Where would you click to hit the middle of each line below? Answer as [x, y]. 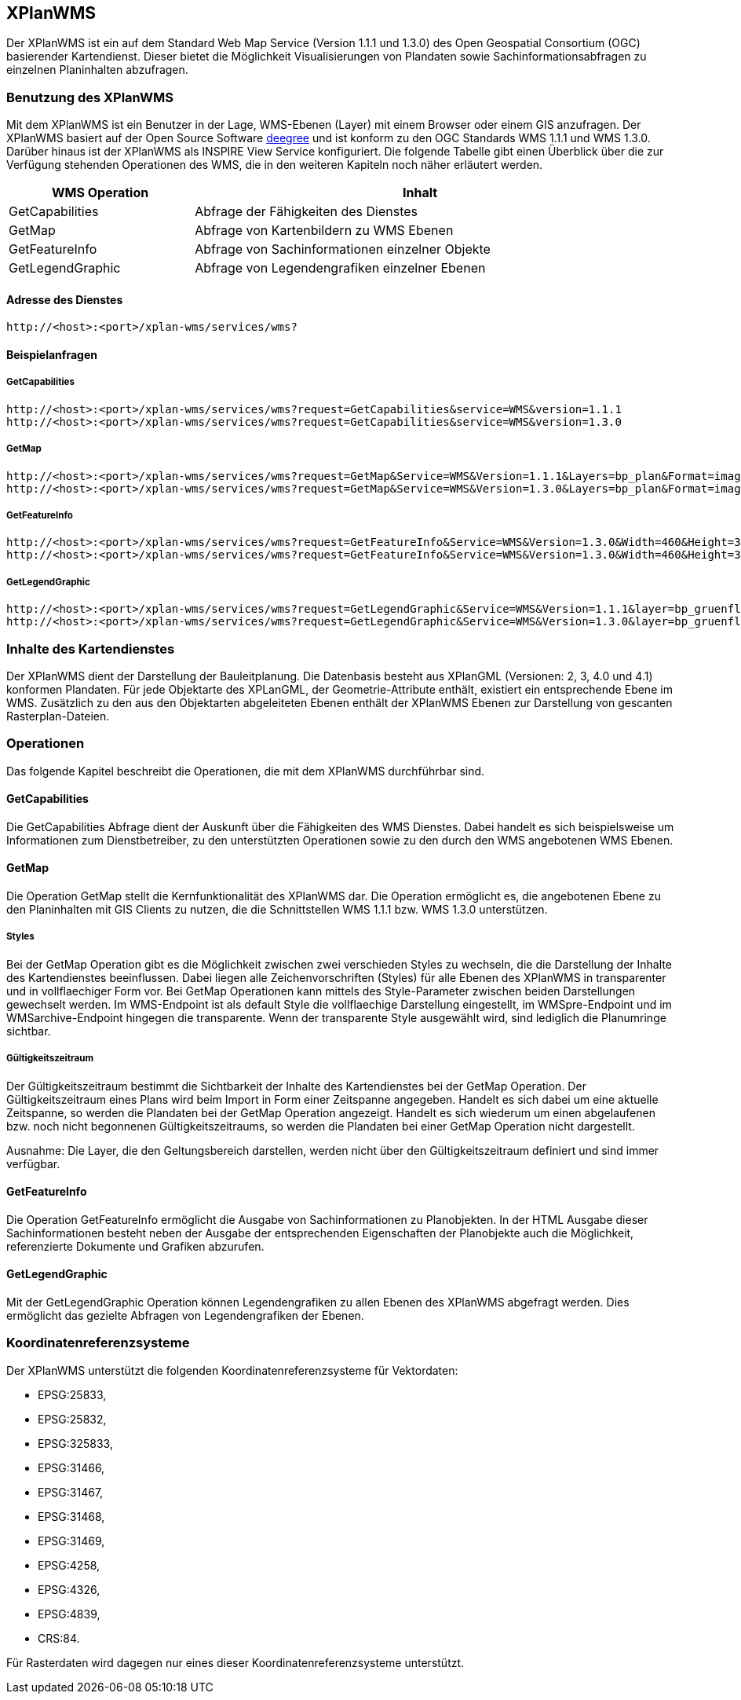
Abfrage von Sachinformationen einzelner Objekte [343, 249]
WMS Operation [100, 193]
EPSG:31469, [71, 1541]
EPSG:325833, [75, 1443]
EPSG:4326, [69, 1589]
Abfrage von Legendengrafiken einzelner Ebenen [340, 268]
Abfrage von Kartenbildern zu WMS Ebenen [324, 231]
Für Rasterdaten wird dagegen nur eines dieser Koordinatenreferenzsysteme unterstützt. [235, 1662]
